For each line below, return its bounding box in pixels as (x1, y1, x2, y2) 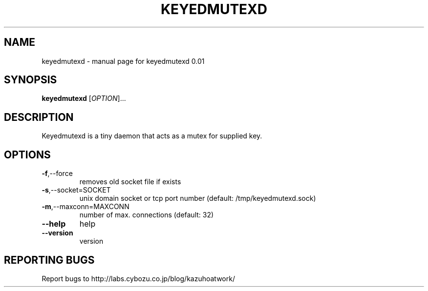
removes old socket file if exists (79, 177, 181, 186)
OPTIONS (4, 148, 51, 161)
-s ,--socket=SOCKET (42, 186, 111, 194)
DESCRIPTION (4, 111, 74, 123)
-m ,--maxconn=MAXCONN (42, 202, 129, 211)
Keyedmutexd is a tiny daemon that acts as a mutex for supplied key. (42, 132, 262, 140)
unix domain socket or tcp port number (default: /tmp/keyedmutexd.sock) (79, 194, 316, 203)
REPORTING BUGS (4, 253, 95, 266)
